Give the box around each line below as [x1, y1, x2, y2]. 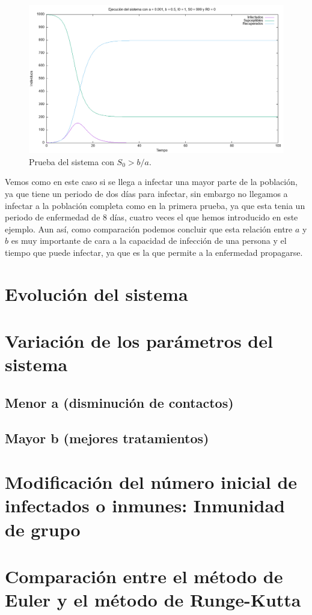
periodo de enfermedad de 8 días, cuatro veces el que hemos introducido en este [5, 211, 298, 223]
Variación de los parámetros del [5, 329, 273, 353]
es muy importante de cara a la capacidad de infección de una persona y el [11, 234, 287, 247]
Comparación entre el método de [5, 563, 283, 588]
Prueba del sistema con [29, 155, 114, 168]
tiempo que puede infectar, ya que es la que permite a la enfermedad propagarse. [5, 246, 303, 258]
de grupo [5, 517, 81, 541]
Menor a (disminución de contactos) [5, 393, 234, 411]
